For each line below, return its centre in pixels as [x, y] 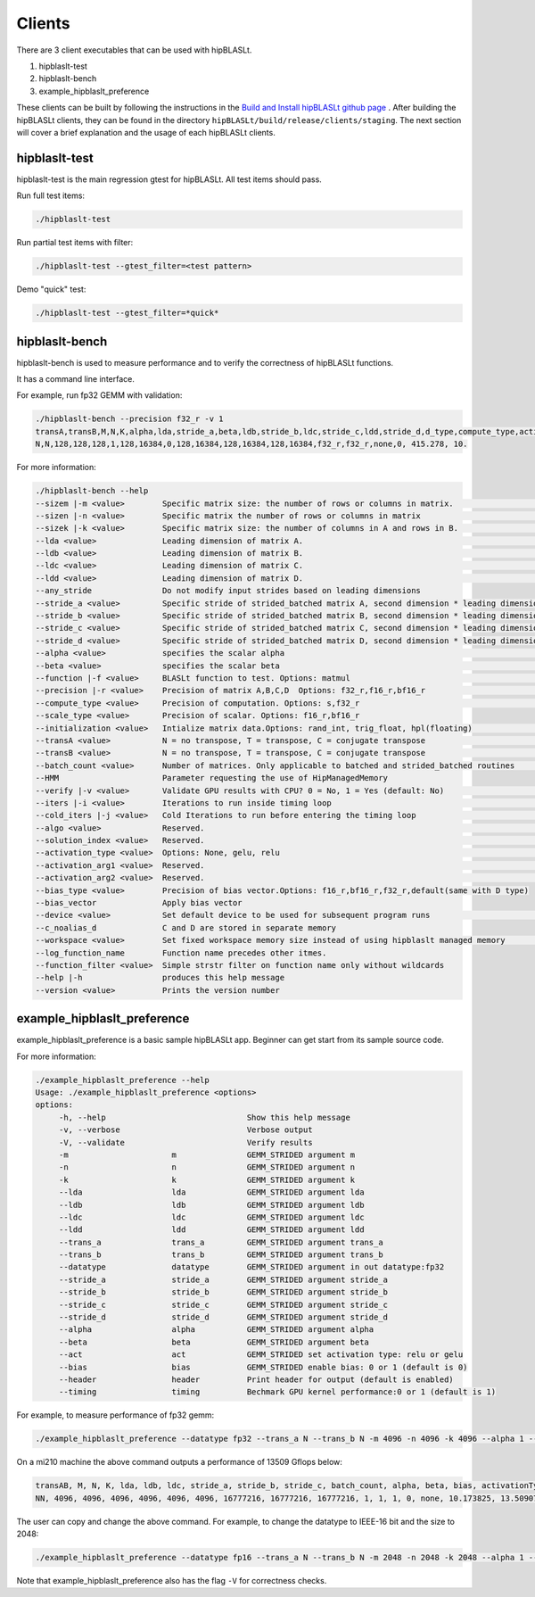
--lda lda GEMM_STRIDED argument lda [211, 1192]
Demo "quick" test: [51, 289]
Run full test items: [50, 195]
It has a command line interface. [76, 379]
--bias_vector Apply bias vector [139, 903]
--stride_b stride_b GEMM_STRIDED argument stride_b [223, 1292]
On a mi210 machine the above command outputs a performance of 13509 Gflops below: [180, 1462]
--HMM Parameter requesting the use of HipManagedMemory [211, 778]
